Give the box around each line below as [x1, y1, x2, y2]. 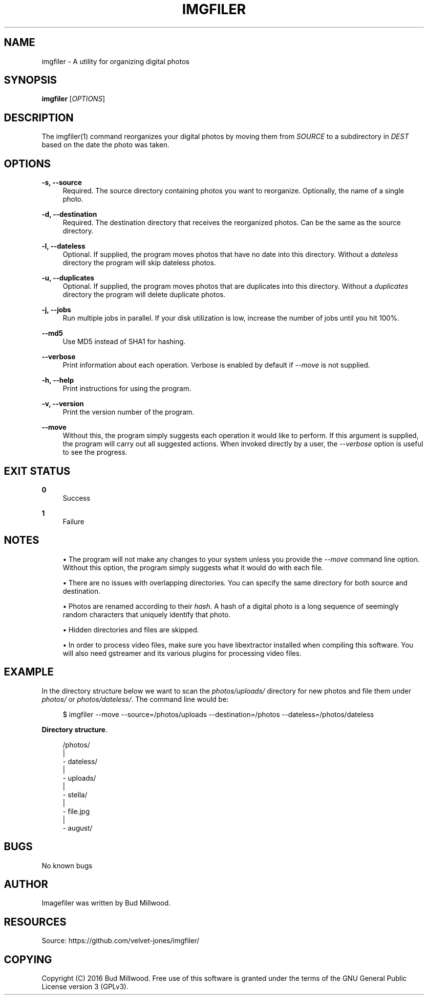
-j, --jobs [42, 305, 71, 314]
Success [63, 493, 90, 502]
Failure [63, 517, 85, 526]
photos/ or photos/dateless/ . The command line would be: [42, 695, 229, 703]
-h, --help [42, 376, 74, 385]
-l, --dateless [42, 242, 86, 251]
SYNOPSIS [4, 74, 57, 87]
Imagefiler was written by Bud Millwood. [42, 899, 171, 907]
